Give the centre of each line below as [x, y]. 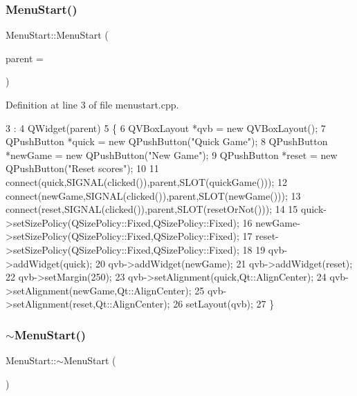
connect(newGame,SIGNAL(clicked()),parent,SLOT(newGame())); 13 [153, 195]
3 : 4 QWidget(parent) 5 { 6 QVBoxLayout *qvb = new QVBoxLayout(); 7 [166, 128]
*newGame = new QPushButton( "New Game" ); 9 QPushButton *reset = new [172, 154]
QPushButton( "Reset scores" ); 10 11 [82, 168]
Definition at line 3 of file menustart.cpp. [92, 104]
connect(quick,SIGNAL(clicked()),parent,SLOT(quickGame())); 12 [147, 181]
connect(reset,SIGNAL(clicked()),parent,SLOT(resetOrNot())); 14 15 [152, 209]
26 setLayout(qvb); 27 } [224, 304]
